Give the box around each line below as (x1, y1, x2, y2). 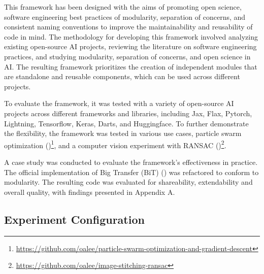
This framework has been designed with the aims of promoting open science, (4, 2, 242, 12)
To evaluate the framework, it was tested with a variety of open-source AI (4, 98, 234, 109)
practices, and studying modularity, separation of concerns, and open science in (4, 51, 251, 61)
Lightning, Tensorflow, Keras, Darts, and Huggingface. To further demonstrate (4, 118, 249, 128)
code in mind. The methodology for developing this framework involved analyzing (4, 31, 258, 42)
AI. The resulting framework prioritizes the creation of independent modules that (4, 61, 257, 72)
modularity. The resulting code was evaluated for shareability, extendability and (4, 177, 253, 187)
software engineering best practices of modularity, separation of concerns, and (4, 11, 246, 22)
